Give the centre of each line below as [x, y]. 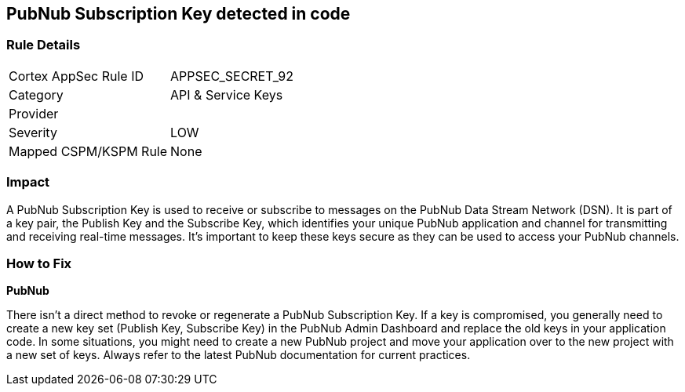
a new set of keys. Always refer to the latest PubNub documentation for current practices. [239, 355]
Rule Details [44, 45]
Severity [33, 132]
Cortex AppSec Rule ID [77, 76]
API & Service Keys [227, 94]
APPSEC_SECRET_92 [232, 76]
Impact [28, 182]
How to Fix [39, 263]
